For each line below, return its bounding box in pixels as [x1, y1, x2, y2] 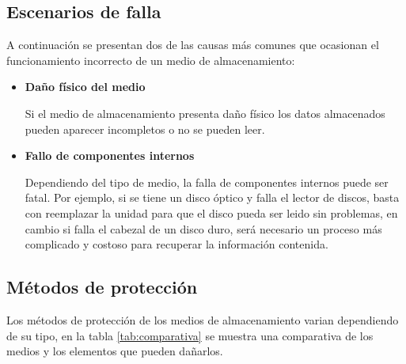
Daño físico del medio [25, 78, 146, 95]
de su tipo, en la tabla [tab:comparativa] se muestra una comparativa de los [6, 327, 374, 343]
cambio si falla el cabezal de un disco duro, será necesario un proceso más [25, 220, 382, 237]
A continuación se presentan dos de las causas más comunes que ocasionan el [6, 36, 379, 53]
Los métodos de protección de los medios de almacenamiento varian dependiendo [6, 311, 399, 328]
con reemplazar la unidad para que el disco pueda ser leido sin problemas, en [25, 204, 398, 221]
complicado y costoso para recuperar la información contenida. [25, 236, 328, 252]
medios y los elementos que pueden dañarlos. [6, 343, 223, 359]
